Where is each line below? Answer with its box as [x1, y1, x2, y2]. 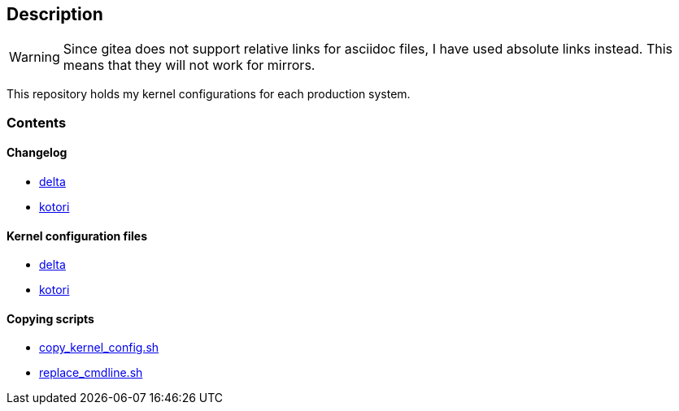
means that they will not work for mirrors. [63, 57, 316, 74]
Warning [9, 49, 60, 66]
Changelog [7, 145, 67, 160]
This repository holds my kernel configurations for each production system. [7, 87, 411, 102]
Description [7, 4, 103, 24]
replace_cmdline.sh [39, 366, 143, 380]
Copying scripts [7, 311, 94, 326]
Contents [7, 114, 67, 131]
